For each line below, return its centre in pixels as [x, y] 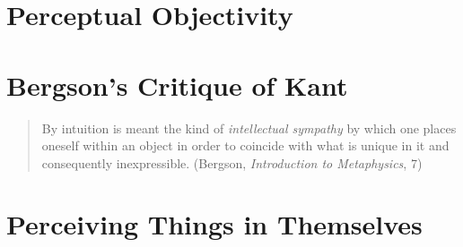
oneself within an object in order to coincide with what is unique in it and [245, 145]
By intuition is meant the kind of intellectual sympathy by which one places [249, 128]
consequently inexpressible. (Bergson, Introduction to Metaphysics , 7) [232, 162]
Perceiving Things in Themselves [214, 224]
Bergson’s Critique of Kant [177, 85]
